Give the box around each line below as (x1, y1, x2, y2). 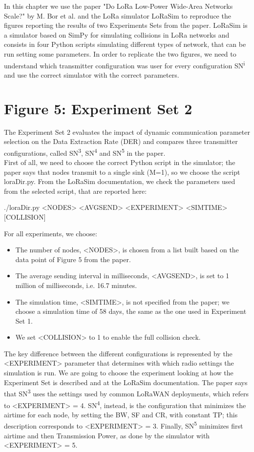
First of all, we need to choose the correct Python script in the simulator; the (4, 157, 235, 167)
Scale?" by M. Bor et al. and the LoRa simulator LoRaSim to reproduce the (4, 10, 231, 21)
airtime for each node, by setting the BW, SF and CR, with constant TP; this (4, 409, 238, 419)
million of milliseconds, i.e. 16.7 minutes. (15, 280, 137, 290)
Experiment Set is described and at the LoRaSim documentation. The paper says (4, 377, 248, 387)
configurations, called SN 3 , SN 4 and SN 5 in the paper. (4, 146, 166, 158)
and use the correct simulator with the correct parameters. (4, 69, 179, 80)
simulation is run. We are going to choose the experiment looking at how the (4, 368, 233, 378)
